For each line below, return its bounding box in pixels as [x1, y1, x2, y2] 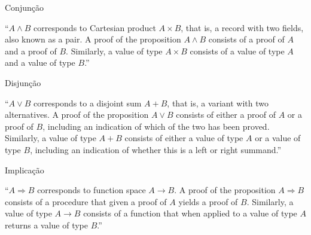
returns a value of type [5, 218, 88, 231]
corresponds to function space [37, 184, 146, 196]
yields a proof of [178, 195, 238, 207]
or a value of [255, 132, 301, 144]
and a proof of [5, 44, 57, 57]
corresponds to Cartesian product [33, 21, 156, 33]
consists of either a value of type [124, 132, 243, 144]
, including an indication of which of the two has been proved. [42, 120, 270, 132]
